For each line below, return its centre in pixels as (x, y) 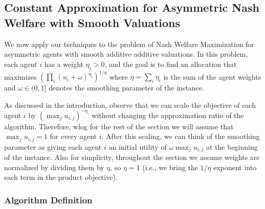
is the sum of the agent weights (212, 76)
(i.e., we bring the (170, 167)
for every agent (73, 136)
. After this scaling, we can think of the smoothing (181, 136)
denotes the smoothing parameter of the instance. (126, 88)
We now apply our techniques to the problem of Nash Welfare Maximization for (129, 44)
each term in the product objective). (61, 177)
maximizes (20, 76)
